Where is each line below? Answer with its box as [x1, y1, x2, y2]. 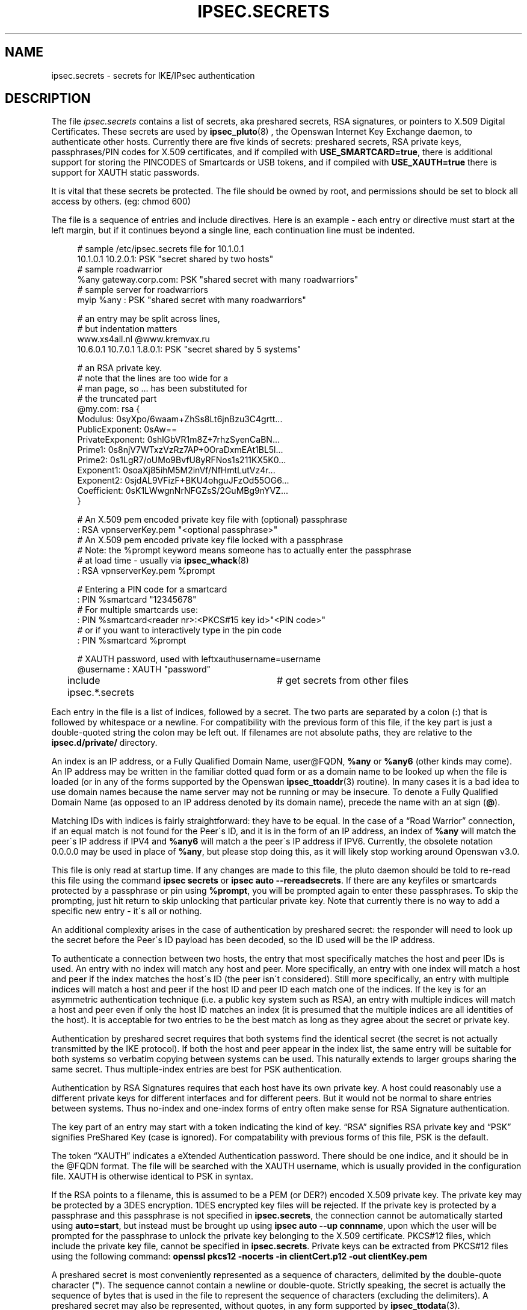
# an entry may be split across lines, [77, 313, 220, 324]
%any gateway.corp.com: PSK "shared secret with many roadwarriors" [77, 274, 359, 285]
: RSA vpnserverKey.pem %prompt [77, 565, 215, 576]
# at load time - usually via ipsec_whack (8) [77, 555, 249, 566]
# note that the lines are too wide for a [77, 373, 229, 384]
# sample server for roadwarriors [77, 284, 208, 295]
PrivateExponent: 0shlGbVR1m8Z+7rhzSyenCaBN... [77, 434, 280, 445]
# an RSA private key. [77, 363, 162, 374]
